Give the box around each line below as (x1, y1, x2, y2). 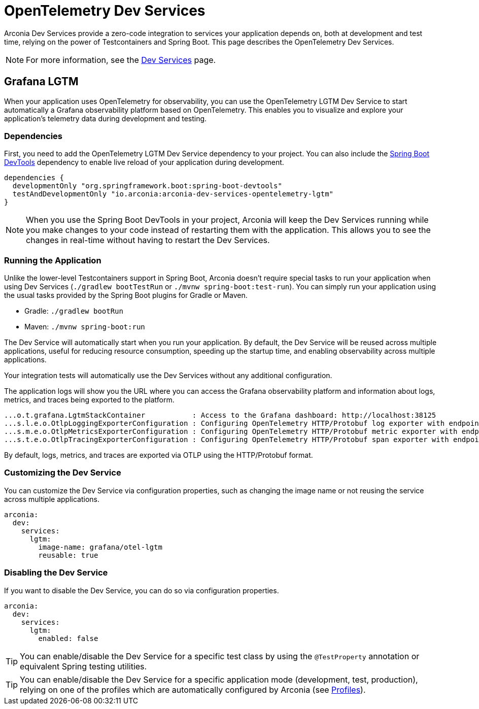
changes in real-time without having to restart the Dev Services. (26, 235, 270, 246)
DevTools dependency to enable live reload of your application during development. (4, 158, 284, 167)
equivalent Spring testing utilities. (20, 661, 147, 671)
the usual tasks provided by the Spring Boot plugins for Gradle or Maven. (4, 291, 248, 300)
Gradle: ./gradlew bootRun (24, 307, 123, 316)
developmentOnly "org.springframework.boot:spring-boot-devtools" (12, 182, 282, 190)
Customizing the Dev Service (4, 467, 121, 478)
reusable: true (38, 551, 98, 559)
